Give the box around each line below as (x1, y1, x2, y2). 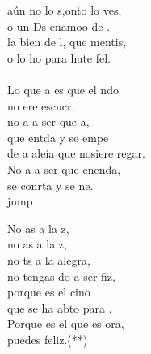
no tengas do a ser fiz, (7, 267, 115, 284)
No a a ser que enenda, (7, 160, 121, 177)
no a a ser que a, (7, 113, 90, 130)
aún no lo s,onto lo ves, (7, 2, 122, 18)
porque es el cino (7, 283, 90, 300)
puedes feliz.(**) (7, 330, 88, 348)
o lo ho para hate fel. (7, 49, 111, 66)
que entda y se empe (7, 128, 109, 145)
